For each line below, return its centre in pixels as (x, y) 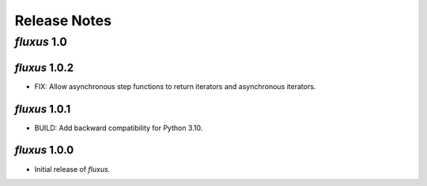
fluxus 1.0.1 (43, 109)
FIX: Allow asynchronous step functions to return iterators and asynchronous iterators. (175, 86)
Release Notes (63, 20)
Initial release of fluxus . (72, 169)
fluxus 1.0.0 (44, 150)
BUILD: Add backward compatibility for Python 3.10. (119, 128)
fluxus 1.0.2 (44, 67)
